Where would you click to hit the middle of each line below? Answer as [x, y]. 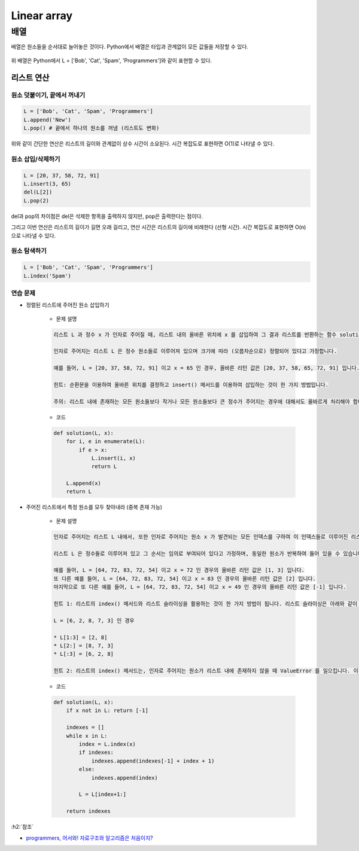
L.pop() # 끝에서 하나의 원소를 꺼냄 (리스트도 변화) [92, 128]
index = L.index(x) [107, 744]
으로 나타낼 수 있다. [34, 235]
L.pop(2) [36, 200]
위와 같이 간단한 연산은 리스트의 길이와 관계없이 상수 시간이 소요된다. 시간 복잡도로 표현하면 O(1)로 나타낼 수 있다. [143, 144]
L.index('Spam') [48, 276]
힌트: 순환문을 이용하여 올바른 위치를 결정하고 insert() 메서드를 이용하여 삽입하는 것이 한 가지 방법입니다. [191, 384]
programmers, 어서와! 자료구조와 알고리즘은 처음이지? [89, 838]
